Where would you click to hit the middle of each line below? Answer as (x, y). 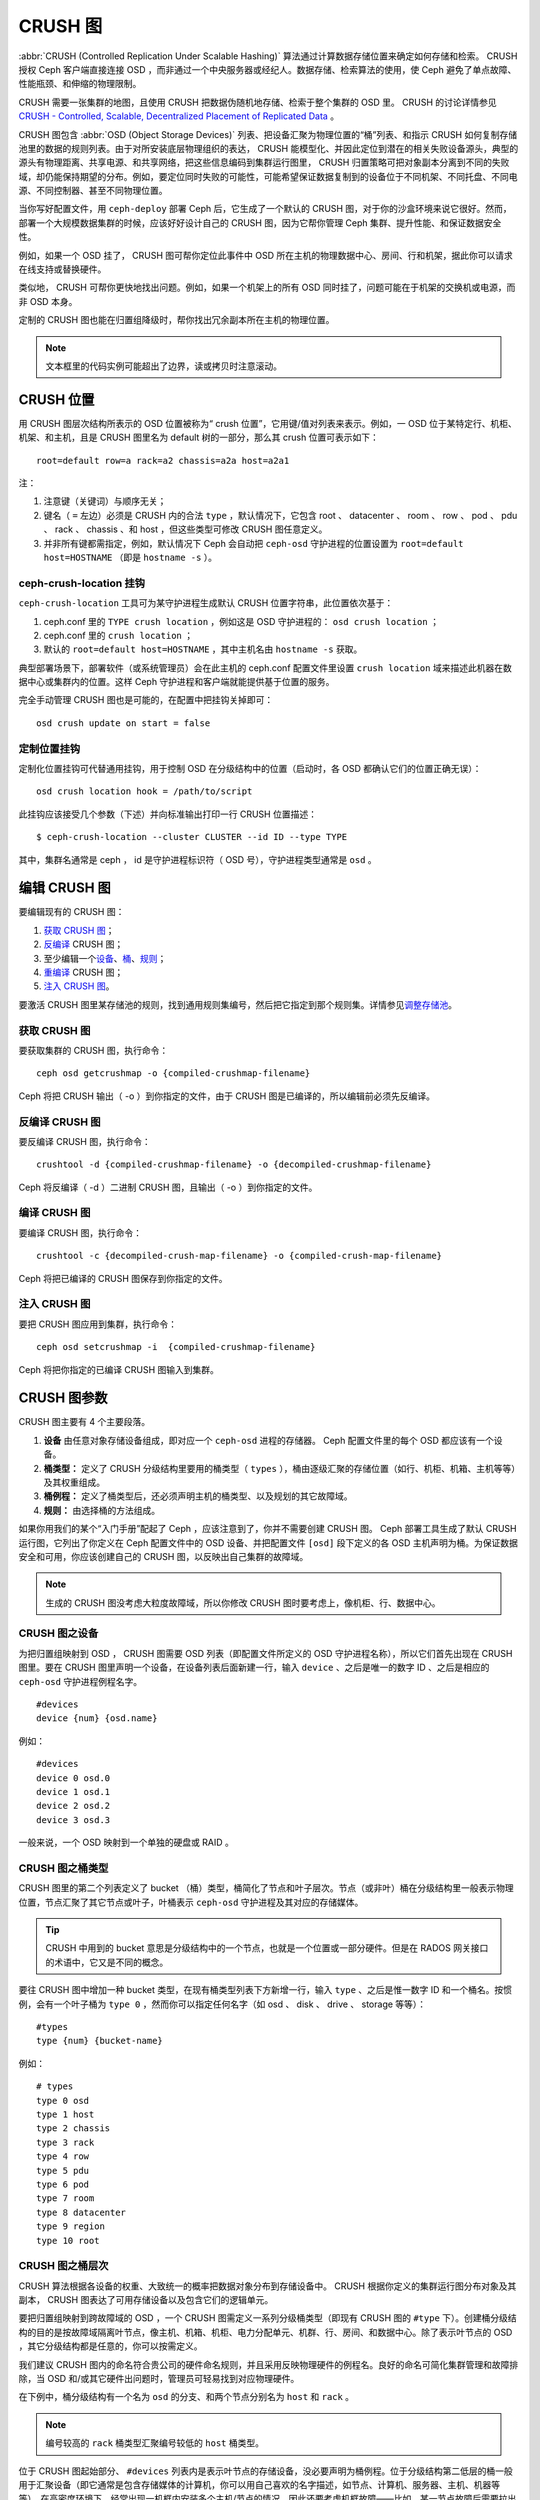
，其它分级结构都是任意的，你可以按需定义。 (110, 2346)
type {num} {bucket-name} (100, 2041)
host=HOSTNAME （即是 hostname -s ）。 (130, 557)
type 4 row (63, 2156)
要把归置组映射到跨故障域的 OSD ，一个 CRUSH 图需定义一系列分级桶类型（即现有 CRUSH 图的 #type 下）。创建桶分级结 (267, 2318)
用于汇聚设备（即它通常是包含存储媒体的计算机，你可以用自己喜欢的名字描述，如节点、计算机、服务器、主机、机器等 (259, 2484)
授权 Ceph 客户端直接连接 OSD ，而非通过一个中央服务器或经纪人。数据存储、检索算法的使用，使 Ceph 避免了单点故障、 (267, 69)
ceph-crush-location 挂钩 (81, 583)
